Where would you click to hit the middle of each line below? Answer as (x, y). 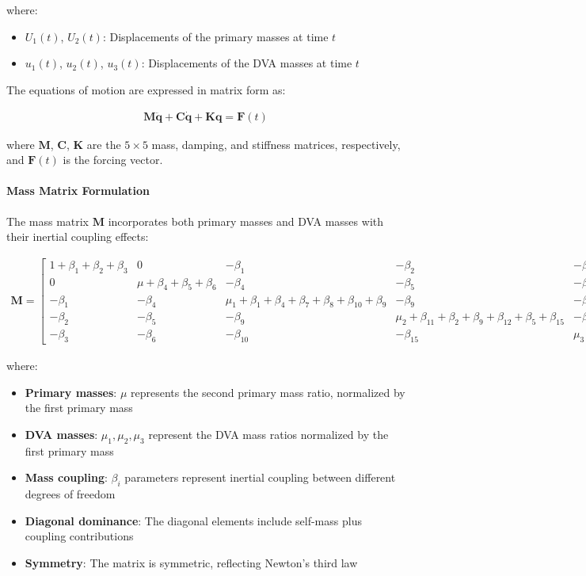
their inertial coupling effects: (78, 237)
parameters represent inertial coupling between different (260, 477)
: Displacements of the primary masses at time (215, 36)
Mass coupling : (66, 477)
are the (104, 144)
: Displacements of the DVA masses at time (247, 63)
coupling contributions (79, 536)
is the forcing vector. (113, 160)
